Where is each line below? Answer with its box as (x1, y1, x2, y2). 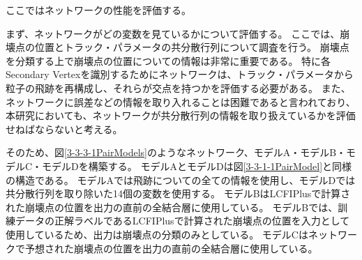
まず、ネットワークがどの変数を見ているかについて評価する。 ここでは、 (6, 26, 340, 40)
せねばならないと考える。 (6, 121, 123, 136)
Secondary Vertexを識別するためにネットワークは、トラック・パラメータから (6, 67, 354, 82)
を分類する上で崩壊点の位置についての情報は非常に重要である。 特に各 (6, 53, 331, 68)
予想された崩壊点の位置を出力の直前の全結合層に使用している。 (24, 240, 318, 255)
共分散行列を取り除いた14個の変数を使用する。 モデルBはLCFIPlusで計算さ (6, 186, 351, 201)
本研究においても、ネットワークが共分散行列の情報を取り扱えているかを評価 (6, 108, 356, 123)
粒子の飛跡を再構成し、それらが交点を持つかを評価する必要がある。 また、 (6, 80, 351, 95)
